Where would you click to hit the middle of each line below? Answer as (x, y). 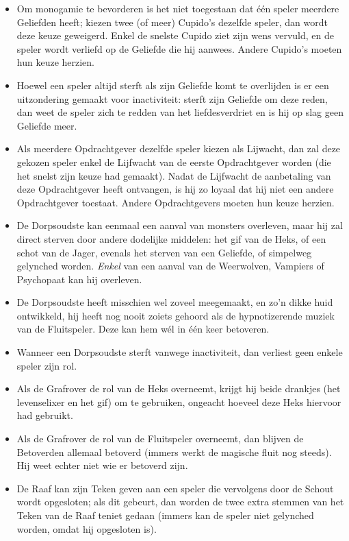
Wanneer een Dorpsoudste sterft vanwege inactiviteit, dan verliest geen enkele (180, 352)
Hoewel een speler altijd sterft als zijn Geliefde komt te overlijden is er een (173, 85)
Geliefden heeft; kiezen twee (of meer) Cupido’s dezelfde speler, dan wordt (172, 22)
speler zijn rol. (47, 365)
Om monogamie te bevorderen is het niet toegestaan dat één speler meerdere (178, 8)
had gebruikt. (45, 415)
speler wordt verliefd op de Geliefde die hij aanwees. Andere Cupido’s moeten (179, 48)
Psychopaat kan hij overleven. (79, 279)
